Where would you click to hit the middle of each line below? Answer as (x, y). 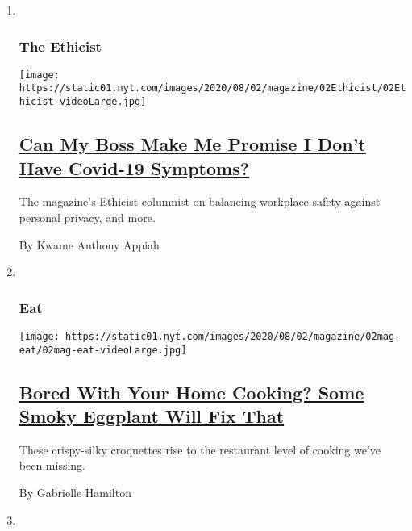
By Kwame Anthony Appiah (89, 244)
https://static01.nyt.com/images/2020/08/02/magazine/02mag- (233, 336)
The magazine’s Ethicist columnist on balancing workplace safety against (200, 201)
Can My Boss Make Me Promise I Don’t (192, 144)
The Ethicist (60, 46)
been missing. (52, 465)
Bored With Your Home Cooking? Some (191, 392)
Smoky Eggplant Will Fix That (152, 416)
